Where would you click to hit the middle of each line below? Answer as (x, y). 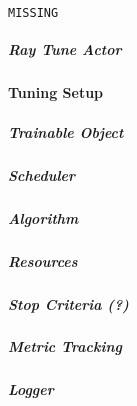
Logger (31, 389)
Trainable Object (66, 131)
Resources (43, 260)
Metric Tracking (65, 346)
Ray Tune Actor (65, 49)
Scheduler (42, 174)
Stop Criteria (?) (68, 303)
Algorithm (43, 217)
